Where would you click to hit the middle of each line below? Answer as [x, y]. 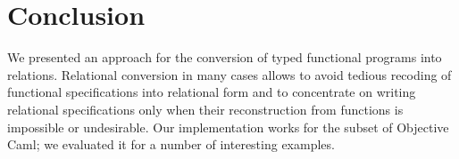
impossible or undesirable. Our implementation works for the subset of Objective [228, 127]
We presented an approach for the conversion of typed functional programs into [225, 57]
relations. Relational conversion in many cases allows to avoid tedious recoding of [229, 74]
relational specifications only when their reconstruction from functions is [205, 109]
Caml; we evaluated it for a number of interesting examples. [171, 144]
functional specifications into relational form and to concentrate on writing [212, 92]
